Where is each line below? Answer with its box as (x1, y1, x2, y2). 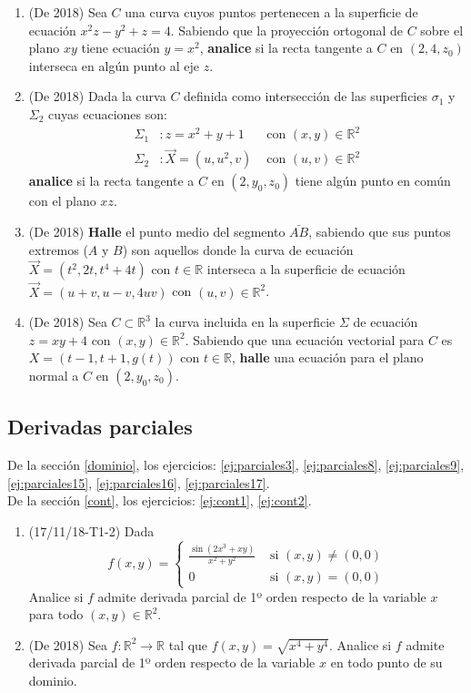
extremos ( (28, 239, 88, 259)
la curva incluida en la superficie (155, 312, 336, 331)
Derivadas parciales (7, 413, 193, 441)
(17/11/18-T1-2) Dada (28, 521, 155, 540)
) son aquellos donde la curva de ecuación (122, 239, 354, 259)
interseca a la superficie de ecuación (206, 260, 406, 279)
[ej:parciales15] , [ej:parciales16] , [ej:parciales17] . (7, 473, 270, 492)
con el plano (28, 191, 96, 210)
